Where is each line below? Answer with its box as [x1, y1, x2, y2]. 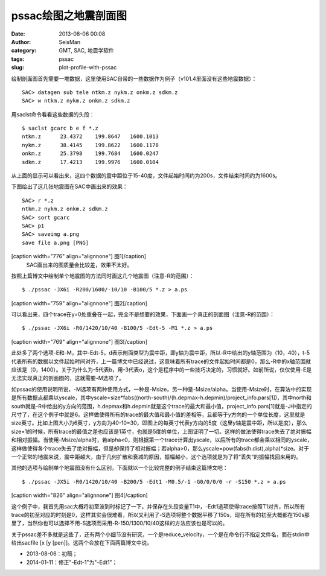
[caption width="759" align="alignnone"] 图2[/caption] [11, 299, 147, 307]
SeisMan [59, 38, 81, 45]
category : [11, 47, 37, 54]
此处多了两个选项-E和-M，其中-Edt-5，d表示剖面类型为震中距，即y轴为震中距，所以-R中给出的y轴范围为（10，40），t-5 [11, 349, 310, 356]
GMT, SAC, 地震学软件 [59, 47, 114, 54]
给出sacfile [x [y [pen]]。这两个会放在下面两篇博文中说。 [11, 539, 153, 546]
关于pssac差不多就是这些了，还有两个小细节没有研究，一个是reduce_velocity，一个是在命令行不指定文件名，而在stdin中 [11, 531, 310, 538]
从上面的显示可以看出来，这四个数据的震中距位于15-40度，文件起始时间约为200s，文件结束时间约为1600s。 [11, 172, 281, 179]
